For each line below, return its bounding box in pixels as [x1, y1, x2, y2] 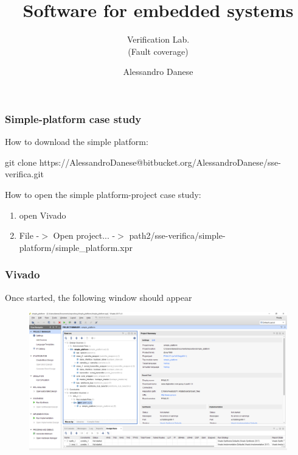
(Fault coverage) [128, 44, 189, 57]
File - [19, 229, 40, 242]
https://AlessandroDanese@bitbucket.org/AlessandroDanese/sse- [39, 155, 281, 168]
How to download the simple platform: [5, 135, 148, 148]
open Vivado [19, 208, 66, 221]
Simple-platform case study [5, 111, 142, 126]
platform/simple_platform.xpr [19, 241, 133, 253]
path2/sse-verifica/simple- [129, 229, 226, 242]
